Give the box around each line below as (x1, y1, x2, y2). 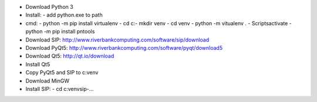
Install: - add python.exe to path (25, 12, 103, 19)
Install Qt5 (25, 60, 50, 67)
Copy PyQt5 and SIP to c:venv (25, 69, 99, 76)
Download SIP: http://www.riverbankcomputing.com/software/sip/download (25, 36, 210, 43)
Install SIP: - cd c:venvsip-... (25, 85, 94, 92)
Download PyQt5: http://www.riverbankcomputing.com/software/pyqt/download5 (25, 44, 223, 51)
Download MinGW (25, 77, 70, 84)
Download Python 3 (25, 4, 73, 10)
